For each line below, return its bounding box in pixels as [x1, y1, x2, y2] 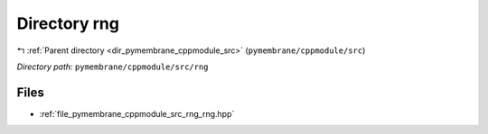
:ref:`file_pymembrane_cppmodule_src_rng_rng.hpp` [39, 108, 235, 119]
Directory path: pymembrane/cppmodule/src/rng [16, 61, 209, 72]
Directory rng [16, 13, 119, 33]
